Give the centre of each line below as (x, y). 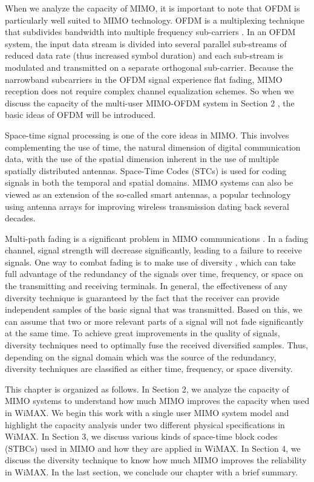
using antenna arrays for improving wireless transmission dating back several (147, 206)
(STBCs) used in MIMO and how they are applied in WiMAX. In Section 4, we (153, 448)
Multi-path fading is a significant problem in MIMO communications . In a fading (157, 238)
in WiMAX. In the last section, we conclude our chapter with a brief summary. (152, 471)
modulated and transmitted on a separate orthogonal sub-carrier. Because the (149, 67)
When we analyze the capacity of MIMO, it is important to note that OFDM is (152, 8)
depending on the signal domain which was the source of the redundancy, (141, 357)
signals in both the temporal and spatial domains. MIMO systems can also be (149, 182)
